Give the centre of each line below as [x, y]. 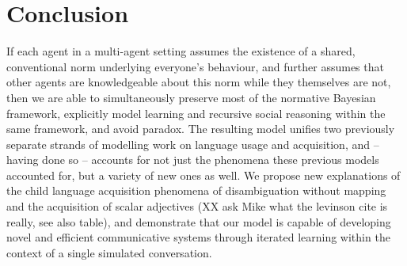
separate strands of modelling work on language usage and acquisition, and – [193, 144]
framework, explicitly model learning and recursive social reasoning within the [196, 113]
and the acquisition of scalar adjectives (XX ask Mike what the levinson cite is [197, 206]
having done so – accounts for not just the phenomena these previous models [193, 160]
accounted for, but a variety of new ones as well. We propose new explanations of [203, 175]
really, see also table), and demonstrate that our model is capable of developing [199, 221]
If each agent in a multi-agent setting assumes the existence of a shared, [181, 51]
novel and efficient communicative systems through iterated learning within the [198, 237]
